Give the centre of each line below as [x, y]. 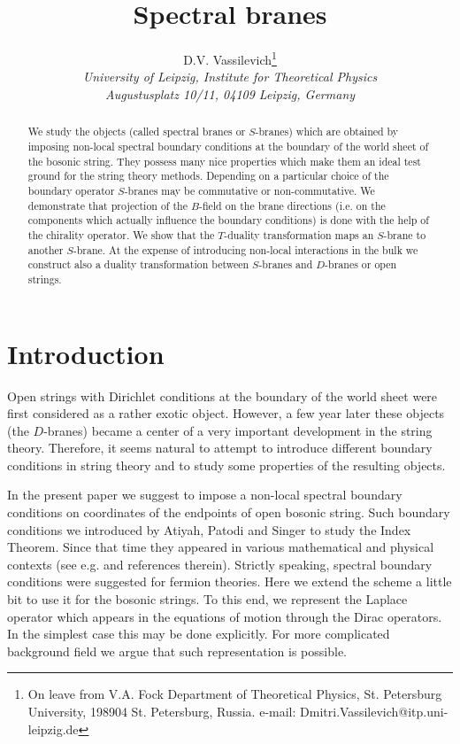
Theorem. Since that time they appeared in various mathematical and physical [221, 547]
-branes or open [361, 264]
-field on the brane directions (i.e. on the [292, 205]
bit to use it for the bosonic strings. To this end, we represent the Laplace [207, 599]
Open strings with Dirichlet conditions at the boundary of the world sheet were [222, 395]
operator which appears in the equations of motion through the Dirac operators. [225, 616]
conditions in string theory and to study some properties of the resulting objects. [226, 465]
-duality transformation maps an [299, 234]
